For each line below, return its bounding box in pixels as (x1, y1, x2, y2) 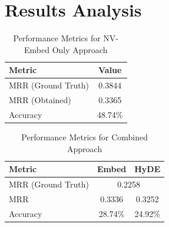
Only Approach (52, 43, 108, 55)
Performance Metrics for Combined (21, 130, 148, 143)
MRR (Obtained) (9, 94, 71, 106)
